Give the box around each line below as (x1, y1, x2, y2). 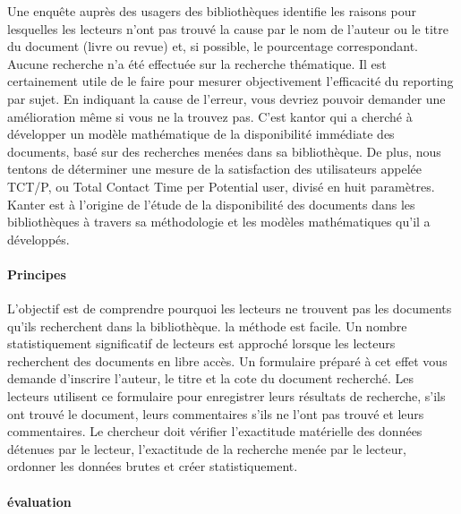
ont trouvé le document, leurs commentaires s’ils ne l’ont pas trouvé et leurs (7, 404, 424, 423)
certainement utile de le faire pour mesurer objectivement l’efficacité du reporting (7, 72, 454, 90)
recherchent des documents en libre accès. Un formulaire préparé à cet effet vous (7, 351, 448, 370)
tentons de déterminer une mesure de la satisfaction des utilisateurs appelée (7, 159, 423, 178)
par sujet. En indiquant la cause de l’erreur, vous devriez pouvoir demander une (7, 89, 446, 107)
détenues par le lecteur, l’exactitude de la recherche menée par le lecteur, (7, 439, 406, 458)
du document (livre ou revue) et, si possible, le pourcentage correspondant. (7, 37, 419, 56)
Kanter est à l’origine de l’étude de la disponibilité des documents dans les (7, 194, 415, 213)
